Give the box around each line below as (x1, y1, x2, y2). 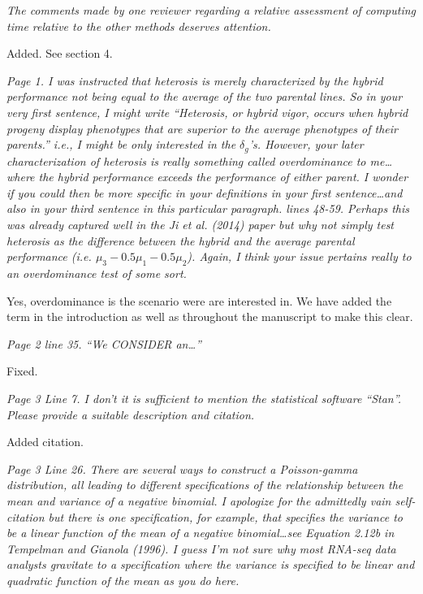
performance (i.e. (6, 248, 92, 265)
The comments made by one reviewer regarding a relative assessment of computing (6, 2, 417, 18)
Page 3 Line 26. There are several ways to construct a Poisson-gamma (6, 460, 358, 477)
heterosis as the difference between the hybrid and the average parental (6, 232, 355, 249)
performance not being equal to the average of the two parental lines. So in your (6, 88, 403, 105)
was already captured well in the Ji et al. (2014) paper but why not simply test (6, 215, 395, 232)
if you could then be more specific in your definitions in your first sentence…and (6, 184, 403, 201)
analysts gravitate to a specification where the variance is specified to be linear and (6, 556, 415, 573)
